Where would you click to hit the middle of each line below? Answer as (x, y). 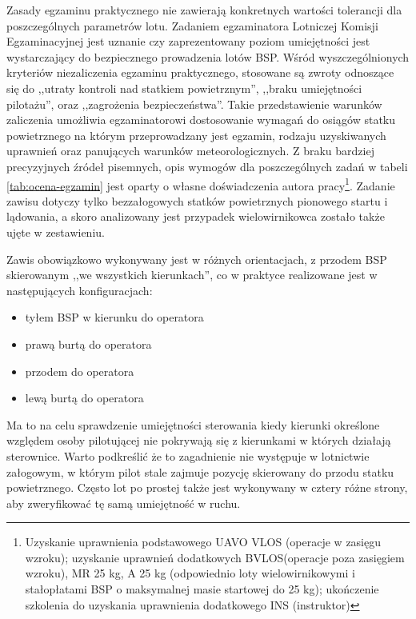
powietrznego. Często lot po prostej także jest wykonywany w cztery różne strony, (207, 487)
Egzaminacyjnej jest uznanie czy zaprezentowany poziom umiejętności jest (188, 41)
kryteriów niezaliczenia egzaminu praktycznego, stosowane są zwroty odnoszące (200, 72)
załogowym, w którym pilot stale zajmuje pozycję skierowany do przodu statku (200, 471)
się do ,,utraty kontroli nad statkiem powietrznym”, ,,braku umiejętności (184, 88)
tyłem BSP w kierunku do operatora (114, 317)
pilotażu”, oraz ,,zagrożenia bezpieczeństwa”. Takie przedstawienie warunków (194, 104)
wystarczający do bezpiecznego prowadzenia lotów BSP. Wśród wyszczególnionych (208, 56)
